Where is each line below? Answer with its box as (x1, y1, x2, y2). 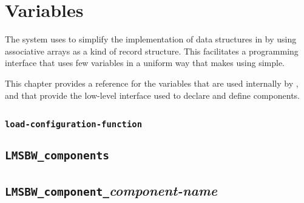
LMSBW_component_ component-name (5, 181, 217, 199)
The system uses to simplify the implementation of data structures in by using (5, 33, 297, 45)
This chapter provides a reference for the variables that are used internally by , (5, 76, 299, 89)
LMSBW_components (5, 149, 109, 162)
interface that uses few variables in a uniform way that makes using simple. (5, 56, 285, 69)
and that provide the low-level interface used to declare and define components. (5, 88, 300, 101)
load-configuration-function (5, 119, 143, 130)
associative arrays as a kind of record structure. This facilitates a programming (5, 44, 299, 57)
